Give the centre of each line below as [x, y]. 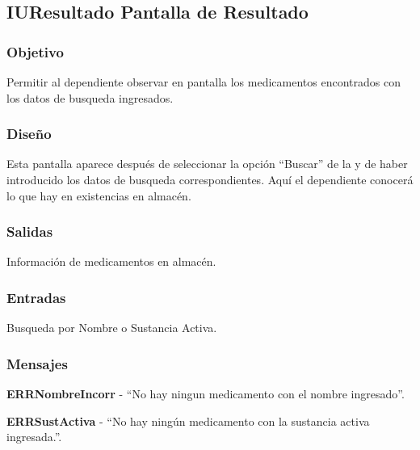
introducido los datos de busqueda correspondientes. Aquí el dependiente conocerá [210, 179]
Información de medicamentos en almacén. [111, 261]
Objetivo [35, 51]
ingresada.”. [34, 437]
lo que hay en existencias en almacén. [99, 195]
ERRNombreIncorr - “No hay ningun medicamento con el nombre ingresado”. [206, 394]
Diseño [29, 134]
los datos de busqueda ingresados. [90, 97]
